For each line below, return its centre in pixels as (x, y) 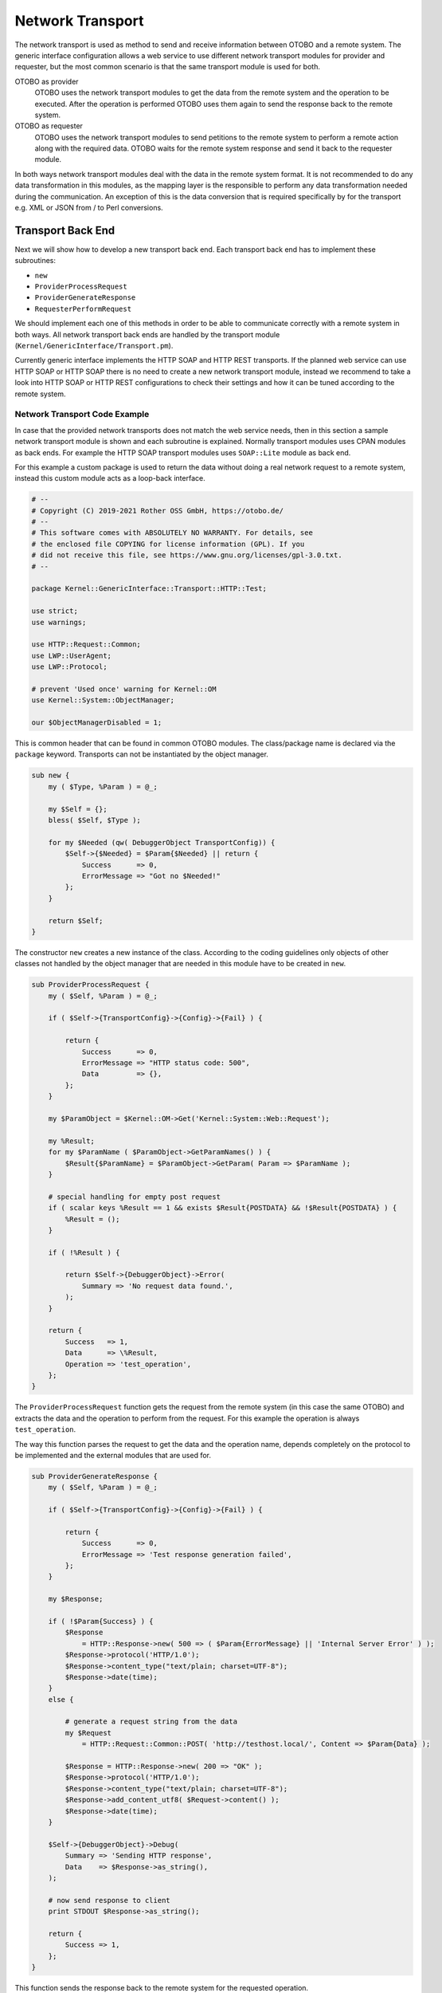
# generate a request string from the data (151, 1722)
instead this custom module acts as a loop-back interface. (110, 478)
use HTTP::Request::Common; (86, 645)
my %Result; (72, 1141)
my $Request (88, 1733)
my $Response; (76, 1599)
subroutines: (35, 261)
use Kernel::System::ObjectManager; (103, 700)
